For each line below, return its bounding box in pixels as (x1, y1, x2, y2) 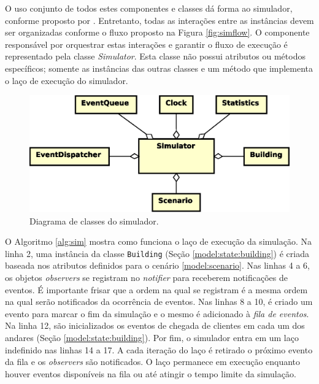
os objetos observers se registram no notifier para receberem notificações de (5, 271, 288, 284)
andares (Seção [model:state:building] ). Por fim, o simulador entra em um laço (5, 331, 299, 344)
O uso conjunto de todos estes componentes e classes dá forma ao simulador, (5, 2, 293, 14)
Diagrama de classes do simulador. (29, 214, 159, 227)
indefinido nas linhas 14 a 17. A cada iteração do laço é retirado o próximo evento (5, 343, 313, 356)
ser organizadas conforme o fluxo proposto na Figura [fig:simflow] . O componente (5, 26, 310, 39)
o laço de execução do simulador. (5, 74, 128, 86)
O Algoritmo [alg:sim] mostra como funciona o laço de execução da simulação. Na (5, 235, 312, 248)
